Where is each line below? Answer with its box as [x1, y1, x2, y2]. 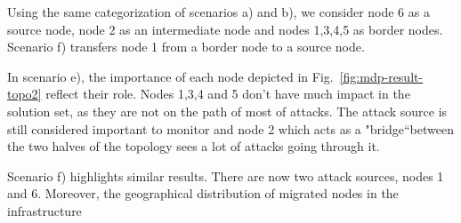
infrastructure [7, 201, 82, 219]
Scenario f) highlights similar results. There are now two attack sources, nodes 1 [7, 166, 444, 185]
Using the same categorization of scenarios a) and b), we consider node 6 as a [7, 3, 430, 20]
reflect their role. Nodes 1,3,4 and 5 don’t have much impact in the [45, 84, 410, 103]
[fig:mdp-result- [339, 67, 424, 85]
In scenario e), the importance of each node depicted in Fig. [7, 67, 334, 85]
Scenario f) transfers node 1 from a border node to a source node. [7, 37, 365, 56]
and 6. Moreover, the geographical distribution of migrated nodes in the [7, 184, 399, 203]
